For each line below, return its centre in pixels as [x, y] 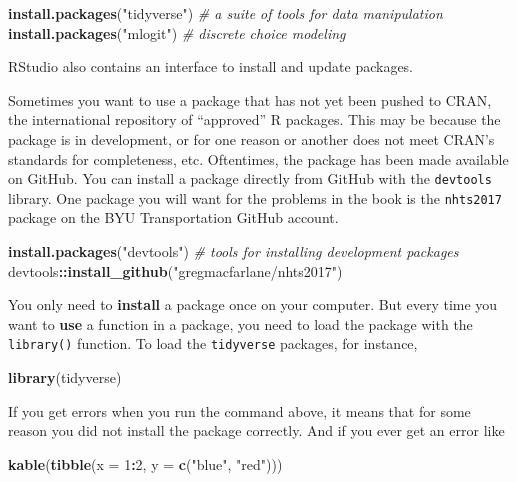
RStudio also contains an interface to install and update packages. [211, 66]
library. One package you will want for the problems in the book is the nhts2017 [255, 197]
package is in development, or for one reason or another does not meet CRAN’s [251, 138]
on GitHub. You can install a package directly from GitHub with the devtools [250, 178]
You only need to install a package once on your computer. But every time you [253, 304]
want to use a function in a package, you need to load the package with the [240, 323]
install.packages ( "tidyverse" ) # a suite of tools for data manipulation [225, 13]
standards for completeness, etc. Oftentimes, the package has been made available [258, 158]
